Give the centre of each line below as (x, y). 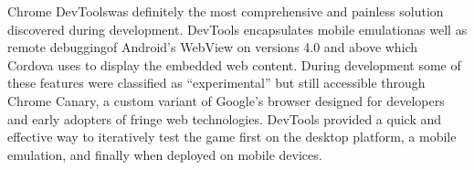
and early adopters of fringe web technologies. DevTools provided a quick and (225, 118)
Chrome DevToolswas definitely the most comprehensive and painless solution (226, 11)
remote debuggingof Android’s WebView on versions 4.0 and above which (213, 47)
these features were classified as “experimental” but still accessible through (216, 83)
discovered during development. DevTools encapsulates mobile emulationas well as (237, 29)
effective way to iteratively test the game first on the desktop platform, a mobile (232, 137)
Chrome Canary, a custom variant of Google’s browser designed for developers (226, 100)
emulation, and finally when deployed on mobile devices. (165, 154)
